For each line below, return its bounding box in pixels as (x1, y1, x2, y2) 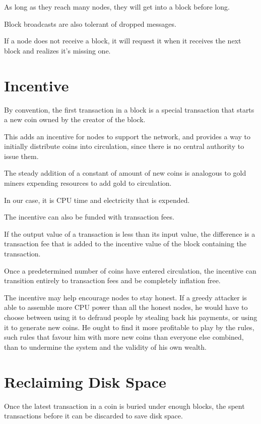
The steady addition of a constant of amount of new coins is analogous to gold (4, 168, 246, 178)
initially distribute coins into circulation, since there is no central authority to (4, 141, 244, 151)
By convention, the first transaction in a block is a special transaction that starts (4, 104, 254, 115)
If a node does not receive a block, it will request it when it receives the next (4, 35, 241, 46)
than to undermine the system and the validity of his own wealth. (4, 341, 207, 352)
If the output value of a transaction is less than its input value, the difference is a (4, 228, 255, 239)
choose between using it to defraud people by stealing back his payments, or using (4, 312, 257, 322)
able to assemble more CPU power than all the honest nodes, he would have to (4, 302, 248, 312)
